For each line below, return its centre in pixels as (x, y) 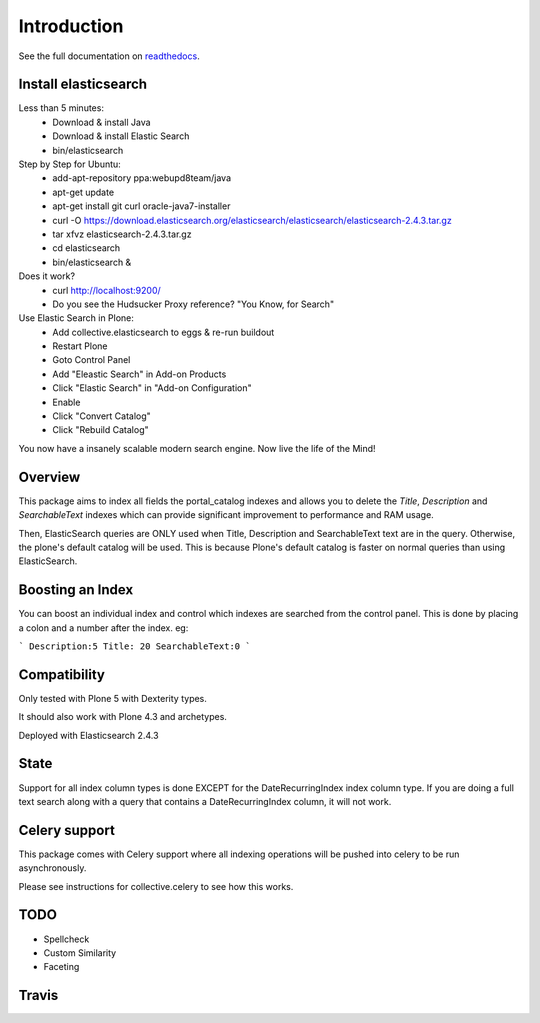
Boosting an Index (76, 590)
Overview (49, 476)
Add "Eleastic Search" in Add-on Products (139, 374)
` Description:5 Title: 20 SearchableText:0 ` (134, 646)
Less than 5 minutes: (61, 108)
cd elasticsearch (86, 248)
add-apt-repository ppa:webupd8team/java (142, 178)
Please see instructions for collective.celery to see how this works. (156, 886)
